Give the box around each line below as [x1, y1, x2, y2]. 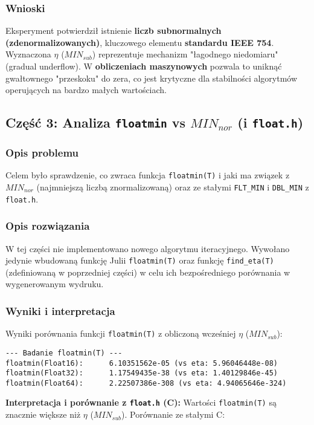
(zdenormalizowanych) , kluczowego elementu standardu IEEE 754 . [5, 36, 274, 48]
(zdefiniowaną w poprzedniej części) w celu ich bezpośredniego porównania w [5, 265, 290, 278]
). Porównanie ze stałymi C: [121, 408, 225, 421]
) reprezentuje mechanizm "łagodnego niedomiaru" [92, 48, 278, 60]
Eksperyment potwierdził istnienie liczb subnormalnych [5, 24, 222, 37]
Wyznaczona [5, 48, 51, 60]
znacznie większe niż [5, 408, 81, 421]
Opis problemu [5, 145, 79, 160]
